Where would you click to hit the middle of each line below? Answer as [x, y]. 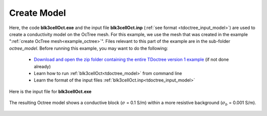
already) [43, 66]
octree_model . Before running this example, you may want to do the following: [89, 48]
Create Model [38, 13]
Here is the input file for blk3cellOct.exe [50, 91]
